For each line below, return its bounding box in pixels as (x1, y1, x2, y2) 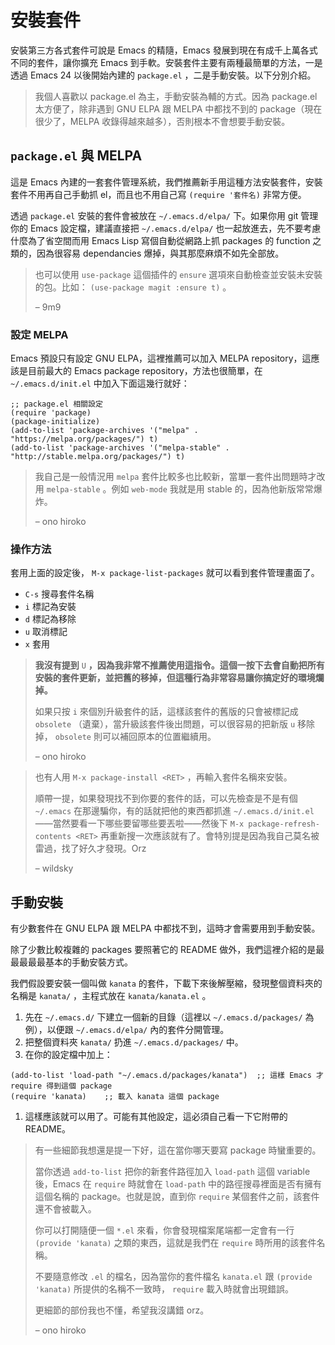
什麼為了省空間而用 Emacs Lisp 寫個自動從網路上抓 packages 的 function (10, 234, 311, 246)
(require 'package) (10, 408, 92, 418)
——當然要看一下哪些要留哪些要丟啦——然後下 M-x (34, 817, 245, 830)
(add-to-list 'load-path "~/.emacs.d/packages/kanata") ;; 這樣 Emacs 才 (10, 1071, 324, 1081)
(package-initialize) (10, 417, 101, 427)
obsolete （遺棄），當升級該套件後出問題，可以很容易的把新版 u (34, 718, 296, 730)
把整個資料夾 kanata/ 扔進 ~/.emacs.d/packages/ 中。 (24, 1036, 244, 1048)
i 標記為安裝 (24, 601, 77, 613)
